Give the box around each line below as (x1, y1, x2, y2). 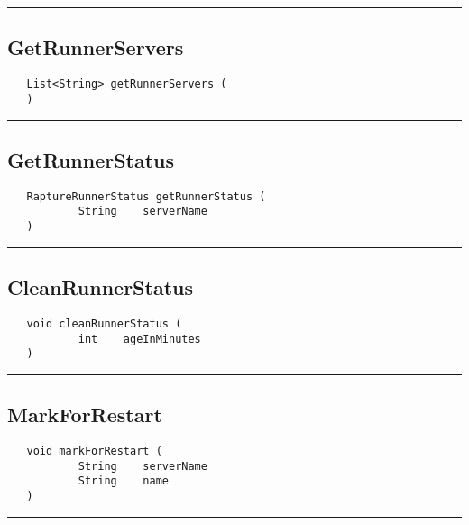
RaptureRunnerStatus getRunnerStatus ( (26, 189, 266, 203)
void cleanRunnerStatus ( (26, 317, 182, 330)
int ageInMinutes (78, 332, 201, 345)
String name (78, 474, 169, 488)
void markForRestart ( (26, 445, 162, 458)
